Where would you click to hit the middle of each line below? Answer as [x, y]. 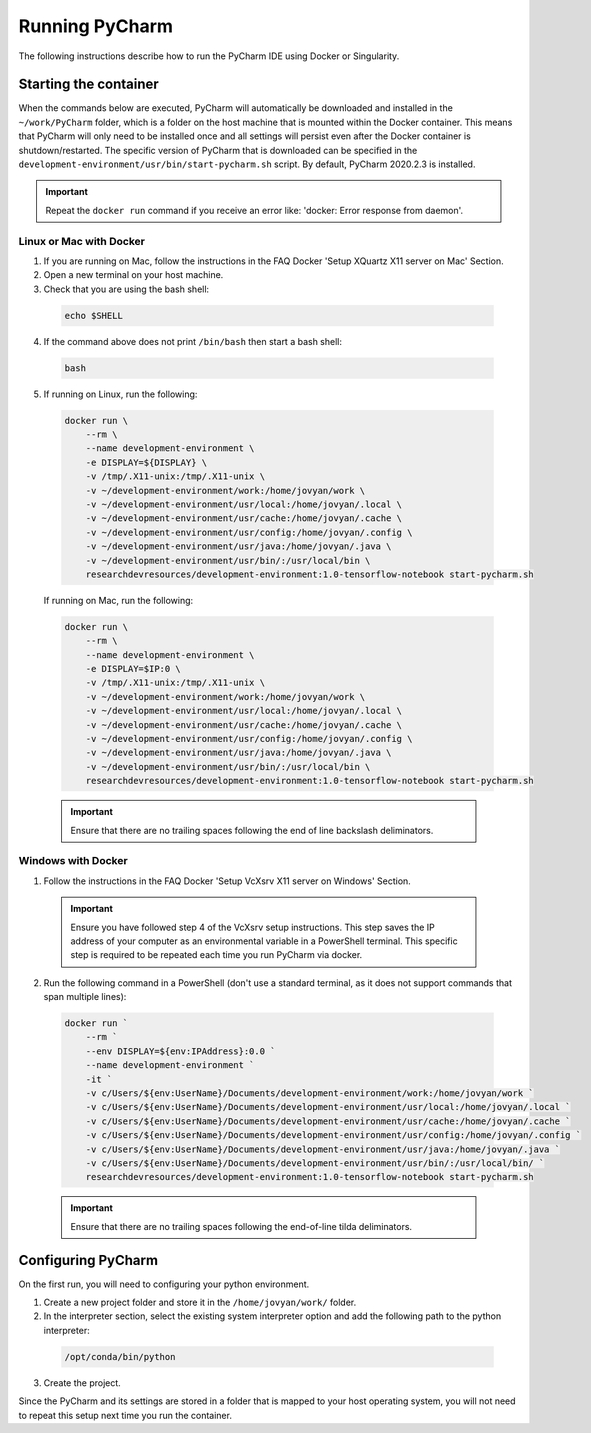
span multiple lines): [85, 997]
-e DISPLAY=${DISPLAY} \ [146, 462]
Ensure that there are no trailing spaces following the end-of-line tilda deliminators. [241, 1226]
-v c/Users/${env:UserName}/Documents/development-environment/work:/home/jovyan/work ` [309, 1093]
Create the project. [82, 1382]
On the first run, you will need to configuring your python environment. [164, 1284]
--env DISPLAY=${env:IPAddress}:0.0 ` [180, 1051]
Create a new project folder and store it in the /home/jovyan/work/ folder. [200, 1302]
